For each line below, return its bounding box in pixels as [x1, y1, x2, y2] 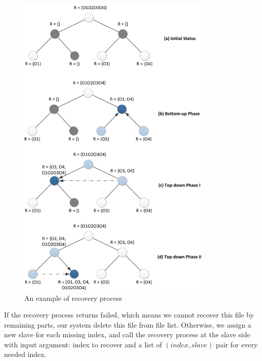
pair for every [215, 339, 258, 349]
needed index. [4, 349, 47, 359]
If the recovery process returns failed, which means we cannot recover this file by [4, 309, 254, 320]
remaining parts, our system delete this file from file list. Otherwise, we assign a [4, 319, 251, 330]
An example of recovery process [24, 292, 122, 303]
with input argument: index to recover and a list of [4, 339, 162, 349]
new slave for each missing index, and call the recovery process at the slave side [4, 329, 250, 340]
